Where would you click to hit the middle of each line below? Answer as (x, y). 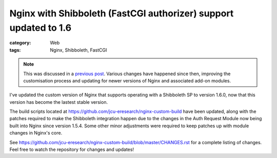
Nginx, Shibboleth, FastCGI (78, 50)
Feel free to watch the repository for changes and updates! (72, 150)
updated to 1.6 (41, 28)
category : (20, 43)
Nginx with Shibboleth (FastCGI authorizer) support (122, 13)
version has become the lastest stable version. (58, 102)
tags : (15, 50)
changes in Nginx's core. (36, 133)
